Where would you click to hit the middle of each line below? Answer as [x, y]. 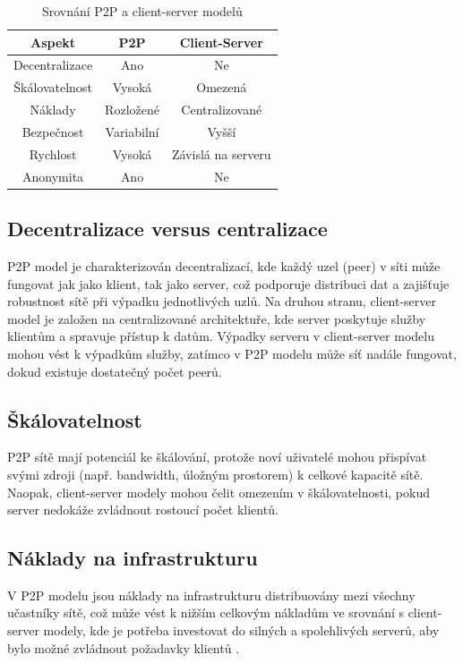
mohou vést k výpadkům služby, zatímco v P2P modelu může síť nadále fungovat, [232, 353]
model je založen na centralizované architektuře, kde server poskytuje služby [217, 318]
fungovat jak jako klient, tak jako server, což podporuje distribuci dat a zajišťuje [228, 283]
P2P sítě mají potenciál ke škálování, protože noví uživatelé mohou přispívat [217, 457]
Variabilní [132, 131]
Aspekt [53, 42]
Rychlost [53, 153]
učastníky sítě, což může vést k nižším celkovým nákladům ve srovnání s [206, 612]
